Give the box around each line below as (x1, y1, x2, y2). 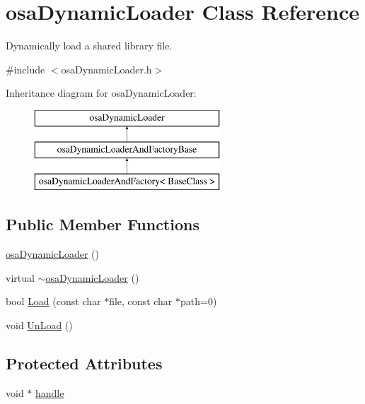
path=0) (180, 294, 217, 309)
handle (35, 385, 64, 400)
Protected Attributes (6, 352, 163, 374)
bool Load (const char (6, 294, 101, 309)
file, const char (109, 294, 173, 309)
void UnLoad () (6, 317, 73, 332)
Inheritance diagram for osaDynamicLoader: (6, 85, 197, 100)
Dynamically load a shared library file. (6, 38, 173, 53)
